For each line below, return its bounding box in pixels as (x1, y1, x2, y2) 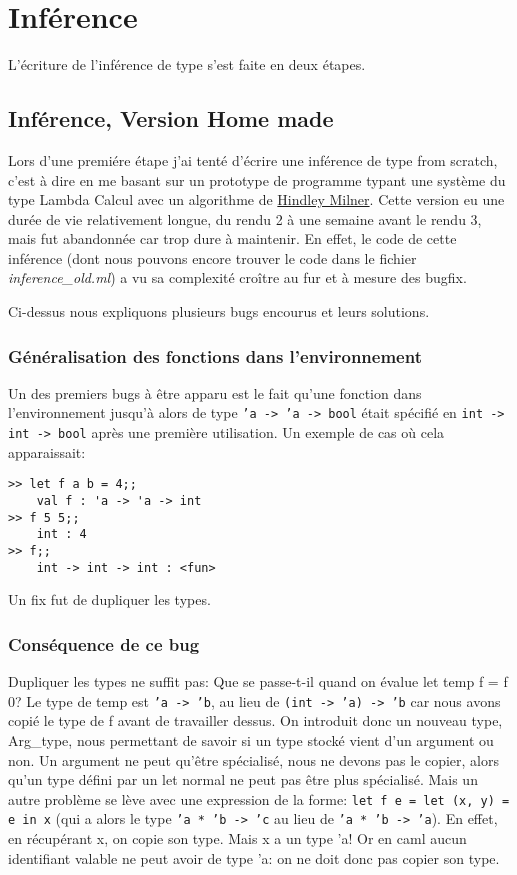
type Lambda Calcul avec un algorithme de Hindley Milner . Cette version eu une (8, 189, 505, 210)
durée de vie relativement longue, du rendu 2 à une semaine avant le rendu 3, (8, 208, 482, 229)
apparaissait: (8, 441, 86, 462)
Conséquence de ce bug (8, 631, 200, 656)
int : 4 (36, 527, 87, 542)
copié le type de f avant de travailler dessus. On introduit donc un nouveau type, (8, 710, 503, 731)
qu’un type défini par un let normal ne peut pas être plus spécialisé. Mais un (8, 769, 478, 790)
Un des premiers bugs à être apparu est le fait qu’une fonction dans (8, 382, 422, 403)
